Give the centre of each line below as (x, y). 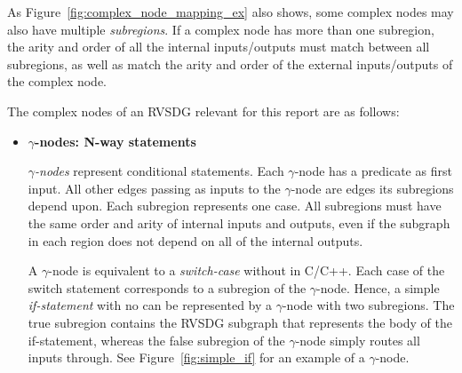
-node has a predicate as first (373, 171)
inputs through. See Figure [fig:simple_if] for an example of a (196, 357)
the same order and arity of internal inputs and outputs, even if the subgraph (239, 222)
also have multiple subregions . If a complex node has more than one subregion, (221, 29)
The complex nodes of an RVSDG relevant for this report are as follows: (203, 111)
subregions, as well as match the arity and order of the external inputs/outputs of (230, 63)
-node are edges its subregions (372, 188)
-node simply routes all (358, 340)
